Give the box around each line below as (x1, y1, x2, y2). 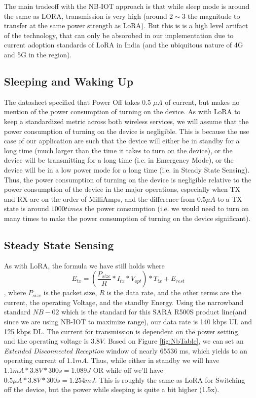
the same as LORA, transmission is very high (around (4, 10, 167, 21)
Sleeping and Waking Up (4, 73, 134, 88)
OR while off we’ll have (93, 365, 163, 375)
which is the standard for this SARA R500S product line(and (61, 307, 247, 317)
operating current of (4, 355, 65, 365)
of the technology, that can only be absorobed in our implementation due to (4, 30, 234, 40)
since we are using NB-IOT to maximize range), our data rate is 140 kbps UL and (4, 316, 252, 327)
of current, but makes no (165, 96, 240, 107)
